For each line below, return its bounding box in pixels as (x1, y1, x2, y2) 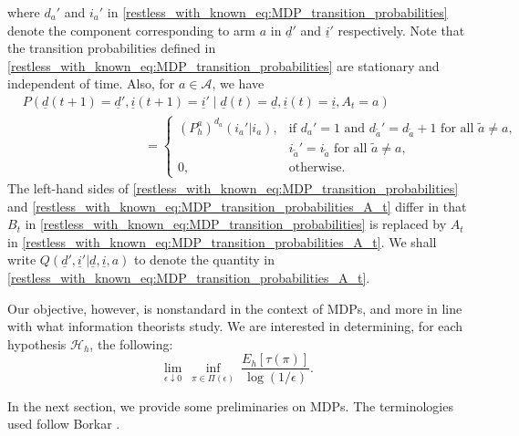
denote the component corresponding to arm (7, 20, 256, 39)
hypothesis (7, 334, 67, 353)
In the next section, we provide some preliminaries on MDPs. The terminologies (7, 396, 453, 415)
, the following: (89, 334, 173, 353)
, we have (212, 74, 265, 93)
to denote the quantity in (134, 250, 275, 269)
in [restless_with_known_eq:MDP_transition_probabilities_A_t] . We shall (7, 232, 437, 251)
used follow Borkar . (7, 414, 120, 433)
